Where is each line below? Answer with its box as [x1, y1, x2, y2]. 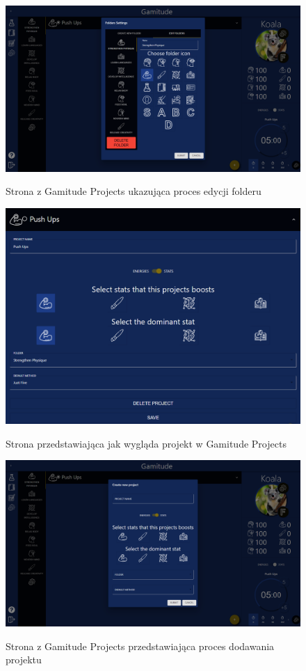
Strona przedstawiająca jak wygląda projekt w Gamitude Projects [6, 436, 287, 450]
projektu [6, 652, 42, 667]
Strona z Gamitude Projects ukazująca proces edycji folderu [6, 184, 261, 198]
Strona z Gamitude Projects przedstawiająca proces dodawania [6, 638, 275, 653]
